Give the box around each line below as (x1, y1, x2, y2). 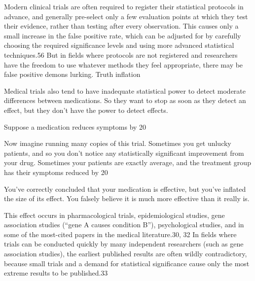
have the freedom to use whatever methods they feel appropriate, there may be (4, 59, 243, 70)
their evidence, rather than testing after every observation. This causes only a (4, 21, 239, 31)
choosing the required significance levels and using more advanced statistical (4, 40, 234, 50)
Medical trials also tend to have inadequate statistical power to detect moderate (4, 85, 246, 96)
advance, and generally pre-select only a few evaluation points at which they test (4, 11, 248, 21)
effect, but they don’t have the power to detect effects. (4, 105, 168, 115)
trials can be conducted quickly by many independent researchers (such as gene (4, 239, 244, 249)
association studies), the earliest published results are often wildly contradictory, (4, 248, 247, 259)
